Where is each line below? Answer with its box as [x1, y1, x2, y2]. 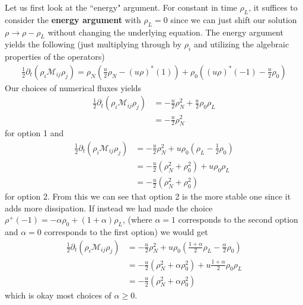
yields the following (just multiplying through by [5, 38, 182, 50]
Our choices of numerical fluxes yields [5, 81, 142, 94]
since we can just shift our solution [170, 13, 297, 25]
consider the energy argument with [5, 13, 141, 25]
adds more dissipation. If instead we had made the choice [5, 201, 213, 214]
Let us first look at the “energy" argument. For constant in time [5, 1, 237, 13]
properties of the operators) [5, 50, 105, 63]
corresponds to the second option [178, 213, 298, 226]
